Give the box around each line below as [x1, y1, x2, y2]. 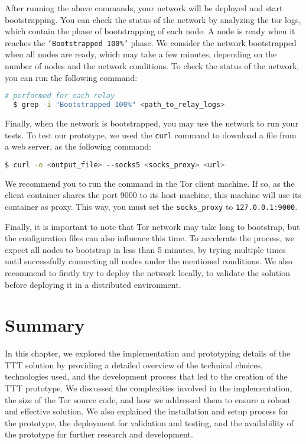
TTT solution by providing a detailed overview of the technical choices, [5, 358, 263, 371]
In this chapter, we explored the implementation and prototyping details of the [5, 347, 291, 359]
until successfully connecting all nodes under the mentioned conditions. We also [5, 255, 293, 267]
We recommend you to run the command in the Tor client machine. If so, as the [5, 177, 295, 189]
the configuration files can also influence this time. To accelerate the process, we [5, 232, 295, 244]
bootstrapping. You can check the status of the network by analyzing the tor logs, [5, 13, 301, 25]
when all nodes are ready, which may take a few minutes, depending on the [5, 48, 277, 60]
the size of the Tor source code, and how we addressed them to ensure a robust [5, 393, 291, 406]
